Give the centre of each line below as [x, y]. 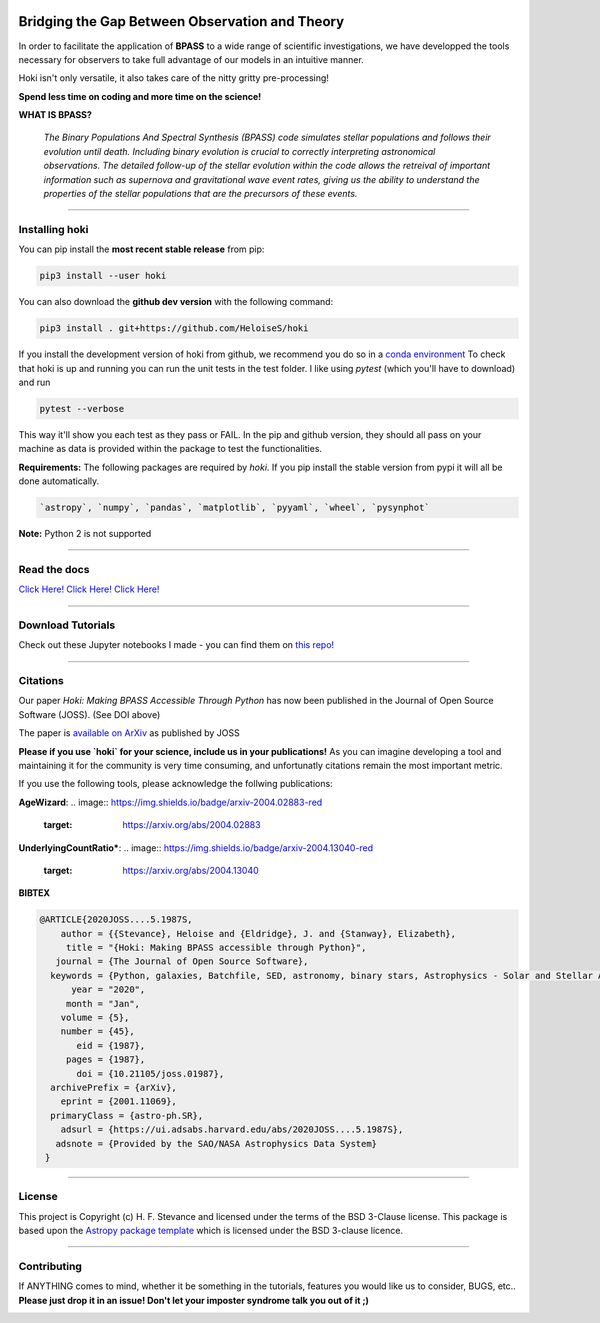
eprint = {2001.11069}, [118, 1101]
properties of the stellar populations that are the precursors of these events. [200, 194]
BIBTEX [34, 893]
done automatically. [59, 481]
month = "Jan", [102, 1003]
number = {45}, [97, 1031]
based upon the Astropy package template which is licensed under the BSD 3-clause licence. [211, 1231]
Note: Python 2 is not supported [85, 533]
